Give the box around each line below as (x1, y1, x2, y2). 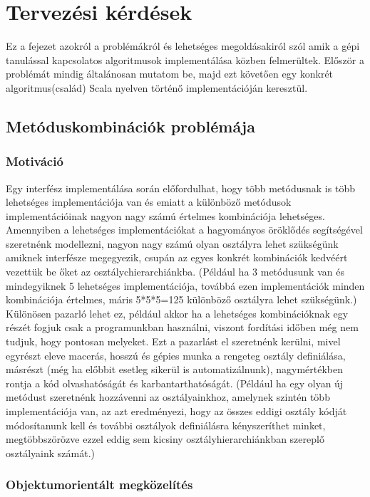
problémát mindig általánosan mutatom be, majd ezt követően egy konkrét (6, 66, 334, 81)
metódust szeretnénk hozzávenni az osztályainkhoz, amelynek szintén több (6, 389, 330, 404)
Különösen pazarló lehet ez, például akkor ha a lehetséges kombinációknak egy (6, 305, 349, 320)
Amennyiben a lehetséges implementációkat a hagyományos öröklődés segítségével (6, 222, 363, 237)
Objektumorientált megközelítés (6, 476, 193, 493)
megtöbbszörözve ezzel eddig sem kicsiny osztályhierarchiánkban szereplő (6, 431, 324, 446)
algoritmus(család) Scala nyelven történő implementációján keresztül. (6, 80, 308, 95)
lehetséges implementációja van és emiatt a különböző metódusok (6, 194, 292, 209)
